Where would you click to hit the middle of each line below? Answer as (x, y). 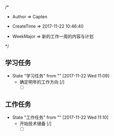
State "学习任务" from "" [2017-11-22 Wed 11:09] (61, 75)
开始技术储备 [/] (35, 123)
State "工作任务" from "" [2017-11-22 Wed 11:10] (60, 117)
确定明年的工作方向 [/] (42, 82)
